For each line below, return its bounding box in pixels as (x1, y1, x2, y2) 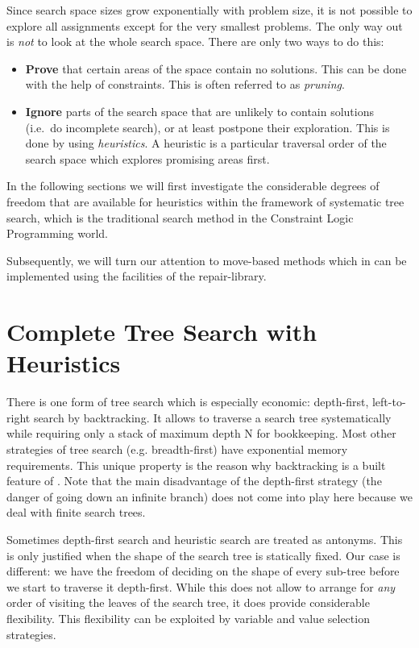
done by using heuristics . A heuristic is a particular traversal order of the (25, 135, 387, 152)
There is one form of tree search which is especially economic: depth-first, (6, 393, 369, 410)
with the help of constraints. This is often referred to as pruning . (25, 76, 345, 93)
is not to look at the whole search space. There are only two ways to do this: (6, 33, 384, 50)
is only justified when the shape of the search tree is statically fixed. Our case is (6, 546, 400, 563)
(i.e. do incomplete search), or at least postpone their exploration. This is (25, 118, 390, 135)
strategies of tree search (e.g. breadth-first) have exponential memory (6, 441, 348, 457)
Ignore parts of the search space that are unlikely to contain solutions (25, 102, 375, 119)
